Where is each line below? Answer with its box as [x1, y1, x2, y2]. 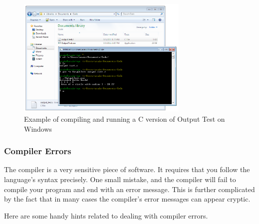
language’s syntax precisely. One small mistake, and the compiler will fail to [4, 174, 236, 185]
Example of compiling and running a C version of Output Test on [24, 114, 225, 124]
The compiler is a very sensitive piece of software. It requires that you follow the [4, 164, 250, 175]
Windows [24, 123, 52, 134]
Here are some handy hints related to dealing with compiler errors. [4, 210, 208, 221]
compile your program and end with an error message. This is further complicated [4, 184, 255, 194]
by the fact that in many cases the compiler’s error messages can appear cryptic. [4, 194, 251, 204]
